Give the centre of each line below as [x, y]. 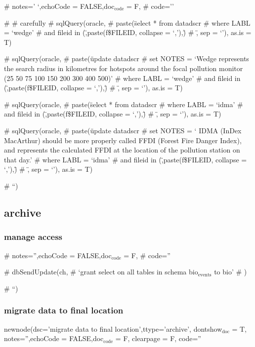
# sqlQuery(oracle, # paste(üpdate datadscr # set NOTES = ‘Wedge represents [127, 58]
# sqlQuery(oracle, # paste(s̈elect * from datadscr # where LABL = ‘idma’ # [124, 104]
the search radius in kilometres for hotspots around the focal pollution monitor [124, 68]
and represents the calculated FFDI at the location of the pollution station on [122, 150]
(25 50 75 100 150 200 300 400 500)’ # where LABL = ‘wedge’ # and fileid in [122, 78]
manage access [33, 237]
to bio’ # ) [231, 272]
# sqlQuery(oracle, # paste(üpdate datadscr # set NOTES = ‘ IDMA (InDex [123, 130]
